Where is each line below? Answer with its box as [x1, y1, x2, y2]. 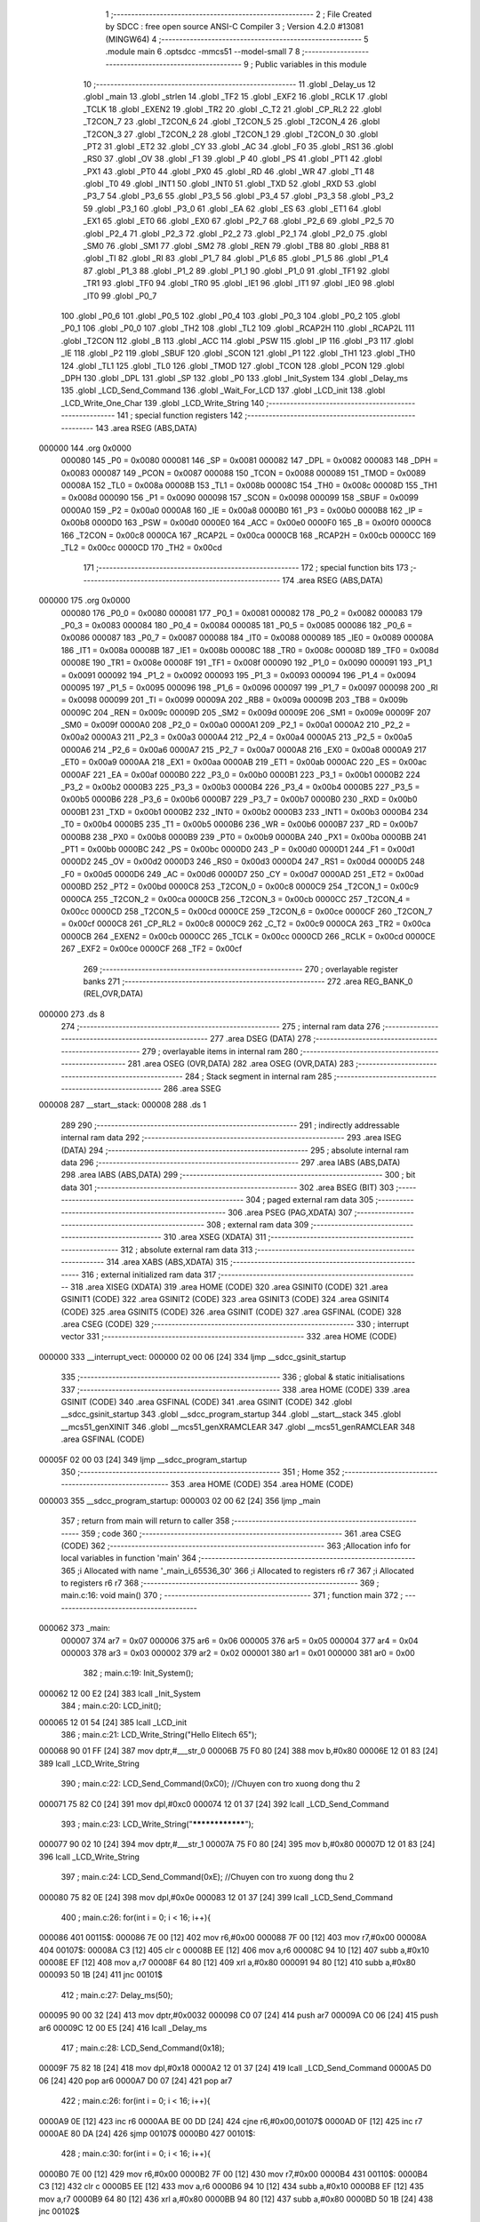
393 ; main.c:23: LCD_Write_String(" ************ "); [60, 1818, 254, 1829]
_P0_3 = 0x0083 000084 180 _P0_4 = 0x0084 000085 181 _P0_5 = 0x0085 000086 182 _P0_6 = [60, 619, 413, 630]
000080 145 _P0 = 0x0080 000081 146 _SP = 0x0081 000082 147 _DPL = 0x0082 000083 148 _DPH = [60, 455, 439, 466]
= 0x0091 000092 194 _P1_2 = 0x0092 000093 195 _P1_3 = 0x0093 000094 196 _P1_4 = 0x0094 [60, 669, 417, 680]
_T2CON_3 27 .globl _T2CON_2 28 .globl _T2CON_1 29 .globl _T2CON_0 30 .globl [83, 129, 379, 140]
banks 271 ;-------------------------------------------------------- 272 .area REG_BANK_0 [83, 976, 413, 987]
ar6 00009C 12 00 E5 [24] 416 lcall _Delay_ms [38, 2022, 208, 2033]
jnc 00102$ [38, 2205, 80, 2217]
